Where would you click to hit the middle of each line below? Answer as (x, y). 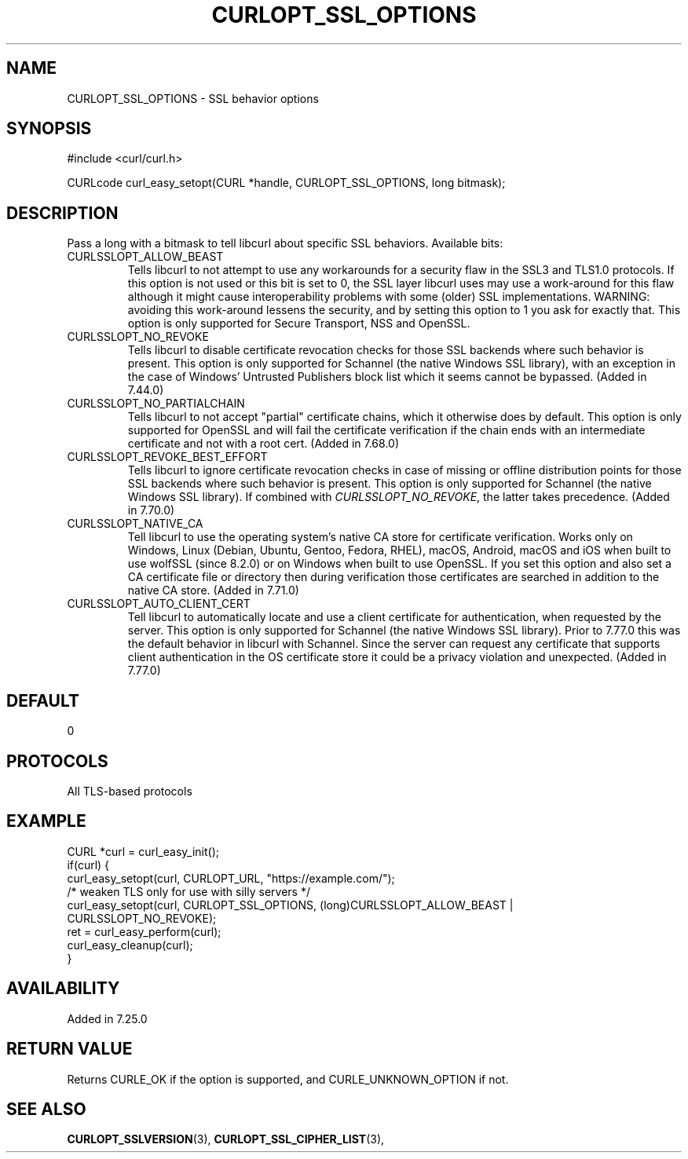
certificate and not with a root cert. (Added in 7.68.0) (263, 444)
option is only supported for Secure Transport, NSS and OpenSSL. (299, 324)
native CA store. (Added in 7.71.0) (213, 590)
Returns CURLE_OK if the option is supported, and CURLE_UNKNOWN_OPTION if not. (288, 1079)
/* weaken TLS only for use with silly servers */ (188, 891)
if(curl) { (88, 865)
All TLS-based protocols (130, 791)
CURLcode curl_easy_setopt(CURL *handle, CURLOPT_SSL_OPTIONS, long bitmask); (286, 183)
